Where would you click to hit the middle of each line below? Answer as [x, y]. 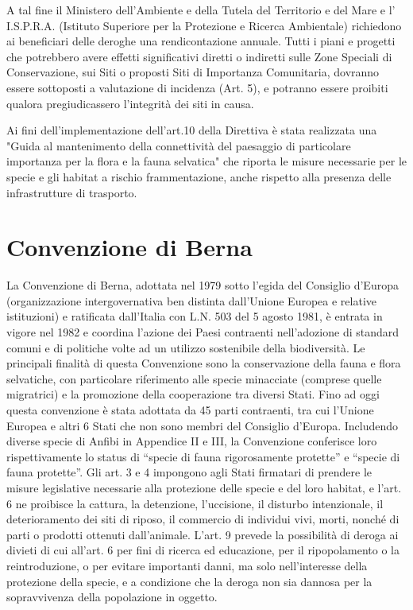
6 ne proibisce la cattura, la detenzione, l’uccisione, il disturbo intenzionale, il [195, 503]
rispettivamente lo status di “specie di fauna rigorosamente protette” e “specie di [203, 456]
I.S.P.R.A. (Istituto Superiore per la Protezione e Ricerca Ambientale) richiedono [204, 25]
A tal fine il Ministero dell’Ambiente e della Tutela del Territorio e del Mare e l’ [201, 10]
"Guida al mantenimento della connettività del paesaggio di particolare [179, 145]
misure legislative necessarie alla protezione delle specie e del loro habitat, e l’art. [204, 487]
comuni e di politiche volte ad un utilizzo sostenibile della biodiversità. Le [186, 347]
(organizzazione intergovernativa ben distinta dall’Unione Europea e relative [192, 300]
